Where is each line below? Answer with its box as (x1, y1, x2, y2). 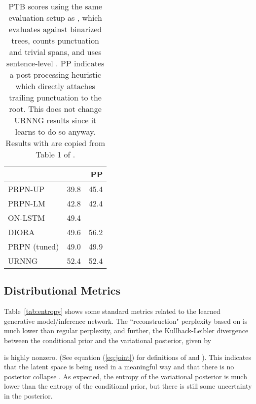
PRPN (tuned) (8, 241, 59, 252)
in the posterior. (4, 390, 53, 401)
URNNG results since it (14, 114, 97, 126)
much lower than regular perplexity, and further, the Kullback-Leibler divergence (4, 325, 249, 336)
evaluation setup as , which (8, 12, 102, 23)
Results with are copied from (5, 137, 106, 149)
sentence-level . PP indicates (6, 57, 105, 69)
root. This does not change (9, 103, 102, 114)
